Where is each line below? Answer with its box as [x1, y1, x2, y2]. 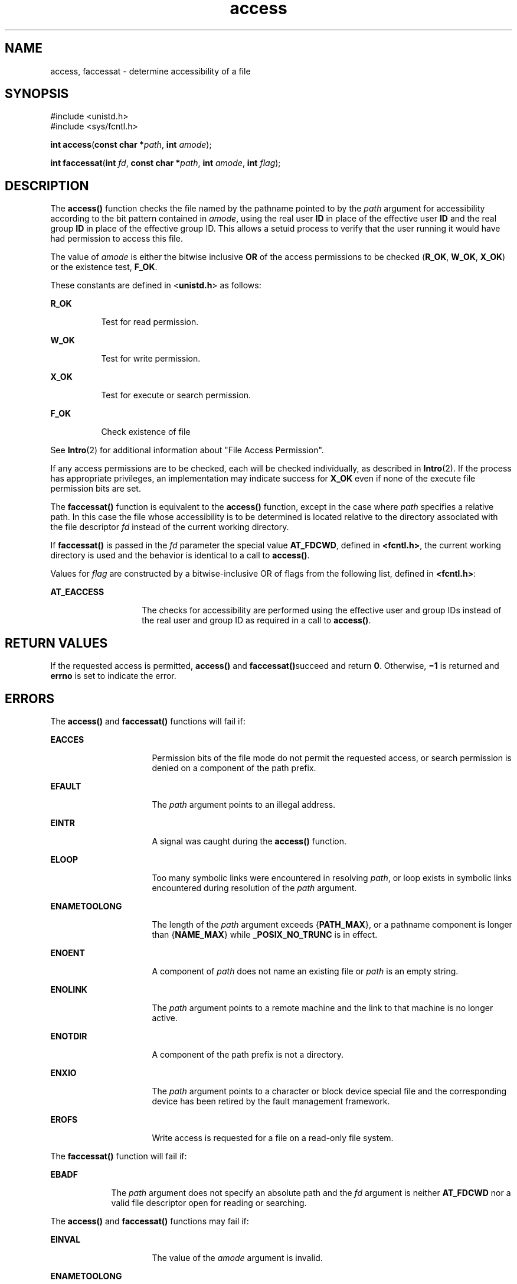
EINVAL [50, 1234, 81, 1244]
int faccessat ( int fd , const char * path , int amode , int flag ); [50, 158, 281, 168]
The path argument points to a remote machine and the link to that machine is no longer [152, 1002, 493, 1013]
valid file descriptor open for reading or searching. [111, 1197, 307, 1208]
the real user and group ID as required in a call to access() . [142, 615, 371, 626]
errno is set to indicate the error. [50, 671, 176, 681]
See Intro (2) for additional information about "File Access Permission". [50, 445, 324, 456]
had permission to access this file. [50, 233, 183, 244]
